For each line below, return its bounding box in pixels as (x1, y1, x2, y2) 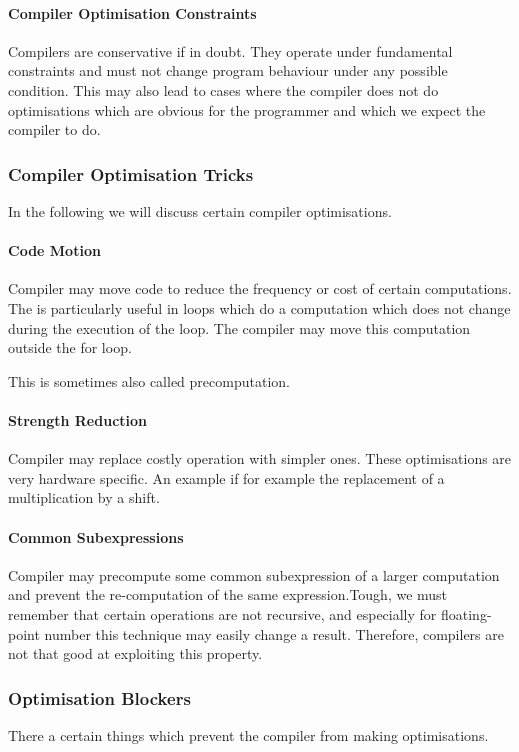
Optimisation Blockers (8, 685, 191, 710)
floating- (440, 603, 492, 624)
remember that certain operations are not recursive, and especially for (8, 603, 437, 624)
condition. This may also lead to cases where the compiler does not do (8, 79, 439, 100)
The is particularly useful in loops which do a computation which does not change (8, 297, 511, 318)
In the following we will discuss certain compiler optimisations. (8, 200, 392, 221)
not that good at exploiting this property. (8, 643, 263, 664)
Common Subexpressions (8, 526, 184, 547)
